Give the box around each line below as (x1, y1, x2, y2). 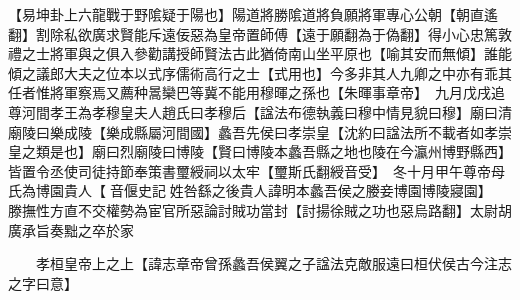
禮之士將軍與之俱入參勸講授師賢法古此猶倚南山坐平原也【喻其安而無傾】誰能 (8, 43, 512, 64)
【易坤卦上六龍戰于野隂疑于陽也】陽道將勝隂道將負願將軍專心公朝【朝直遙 (8, 4, 498, 24)
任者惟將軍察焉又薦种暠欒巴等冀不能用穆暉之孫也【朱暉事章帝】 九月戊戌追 (8, 82, 505, 103)
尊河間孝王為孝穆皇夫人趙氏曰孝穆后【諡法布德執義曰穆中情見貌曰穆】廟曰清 (8, 101, 512, 122)
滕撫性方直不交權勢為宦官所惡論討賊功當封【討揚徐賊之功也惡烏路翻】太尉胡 (8, 199, 512, 220)
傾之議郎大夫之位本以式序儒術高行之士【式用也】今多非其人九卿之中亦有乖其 (8, 62, 512, 83)
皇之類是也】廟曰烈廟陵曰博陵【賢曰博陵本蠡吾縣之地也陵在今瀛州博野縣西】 (8, 141, 512, 162)
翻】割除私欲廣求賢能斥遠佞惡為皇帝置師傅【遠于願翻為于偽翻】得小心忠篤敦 (8, 23, 512, 44)
